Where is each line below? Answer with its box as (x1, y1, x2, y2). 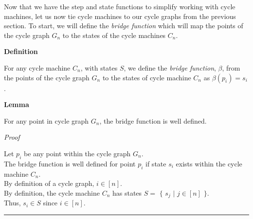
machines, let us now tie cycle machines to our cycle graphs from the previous (4, 11, 236, 21)
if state (145, 158, 166, 168)
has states (112, 187, 142, 198)
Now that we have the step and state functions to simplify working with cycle (4, 1, 235, 11)
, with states (80, 62, 118, 73)
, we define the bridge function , (124, 62, 216, 73)
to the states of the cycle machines (62, 30, 166, 40)
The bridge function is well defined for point (4, 158, 136, 168)
